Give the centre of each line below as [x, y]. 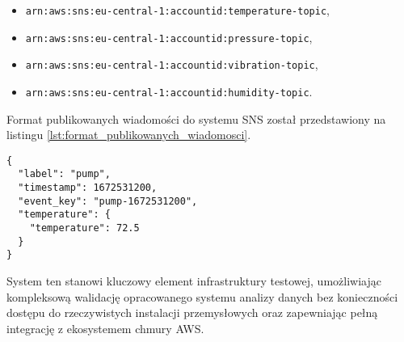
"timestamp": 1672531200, [88, 188]
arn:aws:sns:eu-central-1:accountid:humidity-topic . [169, 91]
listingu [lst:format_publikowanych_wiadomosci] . [129, 135]
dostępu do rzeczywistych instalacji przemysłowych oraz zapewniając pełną [192, 312]
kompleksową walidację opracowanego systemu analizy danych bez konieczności [202, 296]
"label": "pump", [64, 174]
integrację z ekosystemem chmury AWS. [105, 328]
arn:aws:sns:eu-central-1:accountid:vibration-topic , [172, 64]
